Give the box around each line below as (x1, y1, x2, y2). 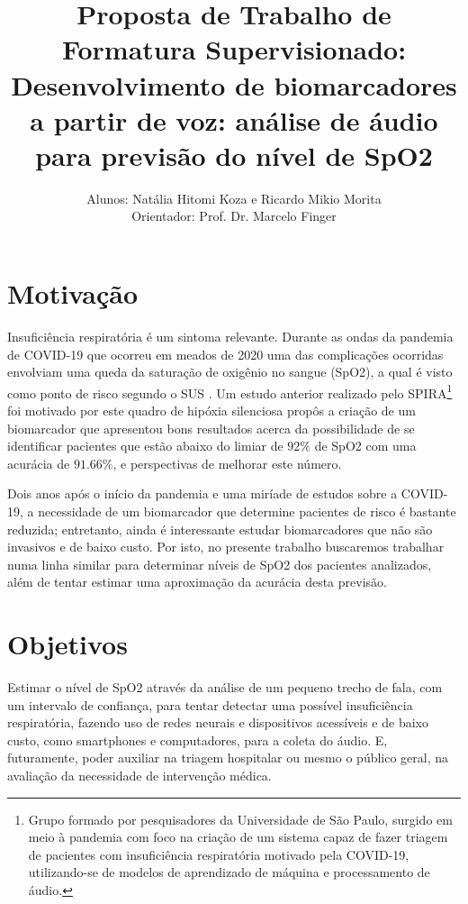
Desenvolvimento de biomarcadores (11, 66, 457, 103)
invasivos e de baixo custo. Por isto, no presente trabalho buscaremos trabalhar (7, 537, 445, 556)
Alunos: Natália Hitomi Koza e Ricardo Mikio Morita (86, 188, 382, 207)
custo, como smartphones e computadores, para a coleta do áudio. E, (7, 730, 388, 749)
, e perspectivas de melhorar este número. (112, 453, 342, 472)
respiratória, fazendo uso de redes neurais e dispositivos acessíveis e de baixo (7, 713, 428, 732)
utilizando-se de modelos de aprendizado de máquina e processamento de (28, 863, 430, 881)
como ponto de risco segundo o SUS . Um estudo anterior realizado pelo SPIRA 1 (7, 380, 453, 402)
